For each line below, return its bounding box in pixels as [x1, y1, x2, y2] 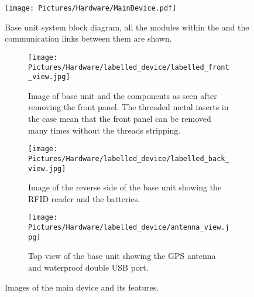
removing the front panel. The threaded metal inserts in [28, 101, 229, 113]
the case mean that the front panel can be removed [28, 112, 211, 124]
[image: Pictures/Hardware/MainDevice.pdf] [5, 4, 177, 12]
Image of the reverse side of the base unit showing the [28, 181, 222, 193]
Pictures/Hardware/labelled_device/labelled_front [28, 63, 229, 71]
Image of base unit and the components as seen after [28, 89, 217, 101]
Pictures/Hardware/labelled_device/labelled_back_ [28, 154, 229, 163]
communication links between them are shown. [5, 32, 172, 45]
